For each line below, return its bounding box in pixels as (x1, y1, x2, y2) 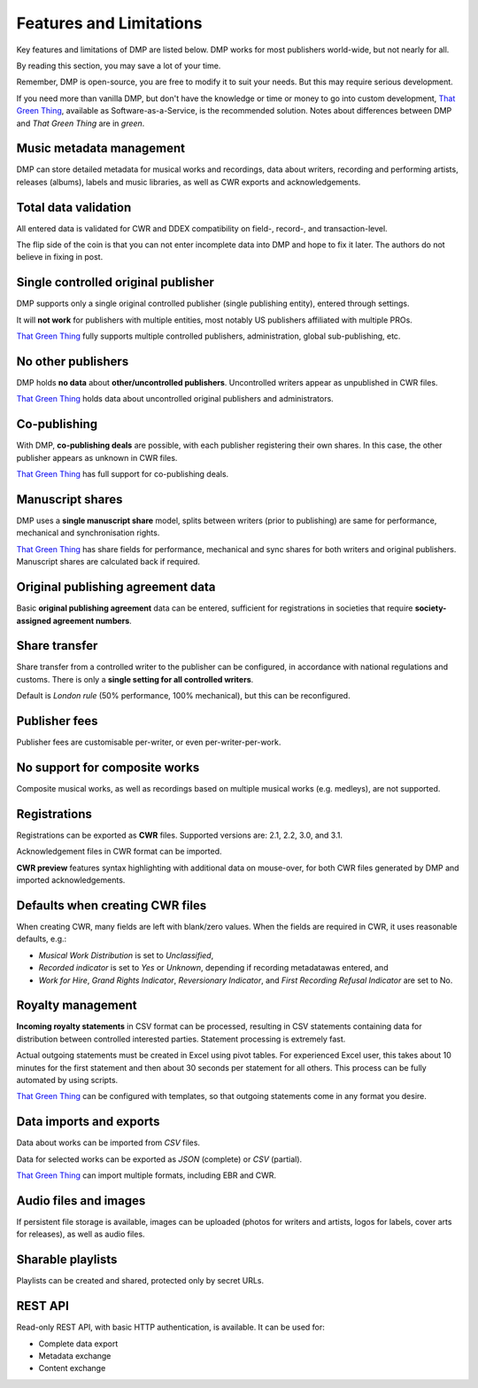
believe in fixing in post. (16, 252, 104, 262)
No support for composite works (16, 760, 200, 775)
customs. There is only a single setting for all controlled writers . (16, 674, 254, 684)
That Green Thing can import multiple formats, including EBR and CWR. (16, 1170, 277, 1181)
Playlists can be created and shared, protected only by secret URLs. (16, 1275, 265, 1286)
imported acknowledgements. (16, 875, 126, 885)
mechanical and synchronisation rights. (16, 527, 160, 538)
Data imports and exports (16, 1114, 160, 1129)
